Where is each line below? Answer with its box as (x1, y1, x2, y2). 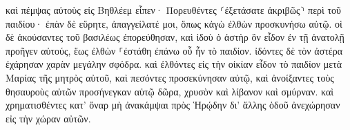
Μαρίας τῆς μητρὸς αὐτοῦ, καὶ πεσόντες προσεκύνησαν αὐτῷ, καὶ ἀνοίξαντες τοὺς (6, 70, 334, 84)
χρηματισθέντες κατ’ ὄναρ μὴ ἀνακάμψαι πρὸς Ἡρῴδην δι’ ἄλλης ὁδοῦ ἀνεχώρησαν (6, 98, 340, 112)
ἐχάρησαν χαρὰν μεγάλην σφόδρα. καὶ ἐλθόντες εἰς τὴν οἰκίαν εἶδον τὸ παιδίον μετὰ (6, 57, 342, 71)
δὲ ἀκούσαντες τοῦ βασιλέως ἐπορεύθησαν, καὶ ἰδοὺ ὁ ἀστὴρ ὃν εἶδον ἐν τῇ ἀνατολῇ (6, 30, 344, 44)
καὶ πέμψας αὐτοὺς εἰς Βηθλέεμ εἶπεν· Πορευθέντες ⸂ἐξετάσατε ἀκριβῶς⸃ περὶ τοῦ (6, 3, 342, 17)
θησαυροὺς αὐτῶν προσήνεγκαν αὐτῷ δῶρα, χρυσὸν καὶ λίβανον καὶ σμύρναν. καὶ (6, 84, 334, 98)
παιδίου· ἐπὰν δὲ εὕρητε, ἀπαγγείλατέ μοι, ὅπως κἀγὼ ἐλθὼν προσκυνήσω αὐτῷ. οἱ (6, 16, 342, 30)
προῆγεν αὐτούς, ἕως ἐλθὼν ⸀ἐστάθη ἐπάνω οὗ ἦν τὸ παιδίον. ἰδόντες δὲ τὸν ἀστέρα (6, 43, 343, 57)
